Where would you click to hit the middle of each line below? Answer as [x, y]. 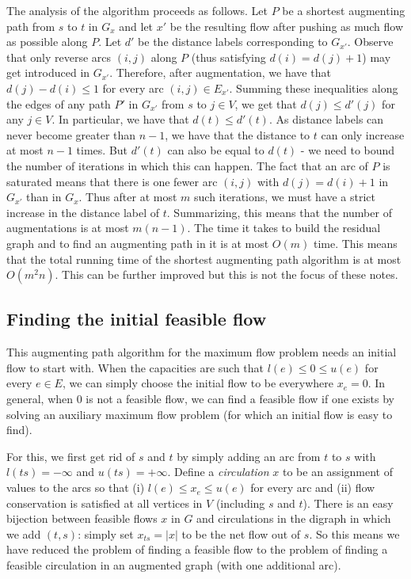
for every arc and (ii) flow [313, 488]
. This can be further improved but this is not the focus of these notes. [226, 274]
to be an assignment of [337, 472]
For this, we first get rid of [71, 456]
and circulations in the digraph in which [294, 518]
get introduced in [48, 72]
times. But [102, 150]
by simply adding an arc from [249, 456]
